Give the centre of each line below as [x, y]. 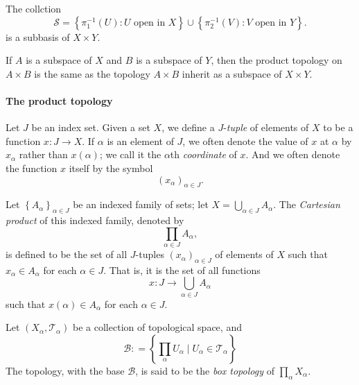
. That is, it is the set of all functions [182, 269]
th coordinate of [203, 154]
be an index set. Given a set [91, 127]
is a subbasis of [38, 36]
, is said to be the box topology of [205, 370]
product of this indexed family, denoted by [95, 220]
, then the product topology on [277, 60]
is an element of [140, 140]
